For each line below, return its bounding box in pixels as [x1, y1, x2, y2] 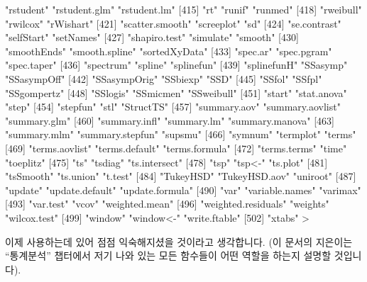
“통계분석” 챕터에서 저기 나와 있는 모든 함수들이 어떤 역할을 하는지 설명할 [5, 248, 332, 263]
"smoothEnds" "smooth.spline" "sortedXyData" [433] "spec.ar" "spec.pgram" [5, 43, 332, 58]
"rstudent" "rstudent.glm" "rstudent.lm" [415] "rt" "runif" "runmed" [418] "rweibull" [5, 2, 362, 16]
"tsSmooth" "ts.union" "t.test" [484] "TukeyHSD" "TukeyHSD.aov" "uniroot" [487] [5, 169, 356, 184]
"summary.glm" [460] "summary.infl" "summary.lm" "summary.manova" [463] [5, 113, 334, 128]
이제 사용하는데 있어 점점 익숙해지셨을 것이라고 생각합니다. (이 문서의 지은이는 [5, 234, 353, 249]
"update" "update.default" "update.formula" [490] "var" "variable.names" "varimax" [5, 182, 361, 197]
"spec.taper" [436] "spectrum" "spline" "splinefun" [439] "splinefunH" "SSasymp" [5, 57, 348, 72]
